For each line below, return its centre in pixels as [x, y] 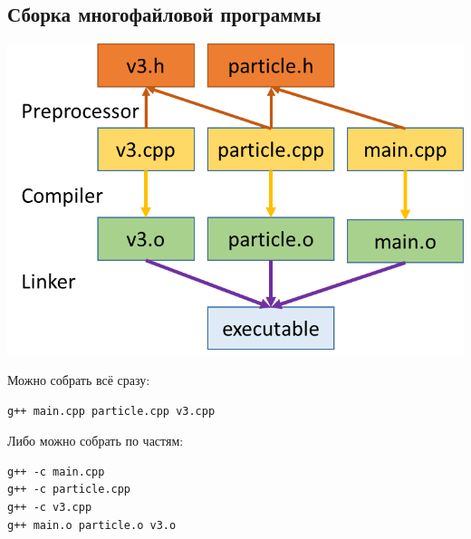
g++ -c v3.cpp [50, 508]
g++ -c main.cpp [56, 472]
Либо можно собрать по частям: [96, 441]
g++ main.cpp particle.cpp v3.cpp [111, 411]
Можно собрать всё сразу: [79, 380]
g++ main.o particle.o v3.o [92, 525]
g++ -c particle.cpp [69, 490]
